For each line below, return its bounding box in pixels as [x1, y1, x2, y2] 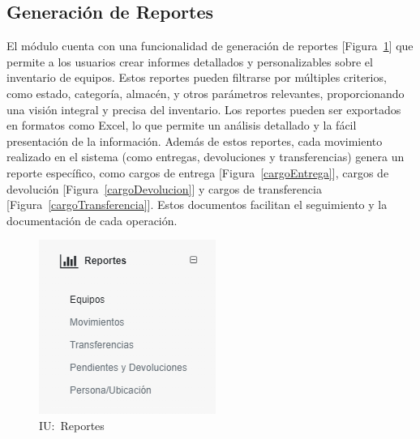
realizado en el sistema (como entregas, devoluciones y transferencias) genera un [6, 148, 405, 165]
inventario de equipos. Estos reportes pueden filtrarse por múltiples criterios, [6, 69, 387, 86]
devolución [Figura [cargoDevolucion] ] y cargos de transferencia [6, 180, 322, 197]
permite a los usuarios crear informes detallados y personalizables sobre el [6, 53, 373, 70]
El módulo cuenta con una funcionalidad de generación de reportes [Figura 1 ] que [6, 37, 414, 54]
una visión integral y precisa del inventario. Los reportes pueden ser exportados [6, 100, 401, 117]
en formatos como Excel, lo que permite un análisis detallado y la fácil [6, 117, 357, 134]
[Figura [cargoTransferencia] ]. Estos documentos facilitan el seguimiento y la [6, 196, 388, 213]
